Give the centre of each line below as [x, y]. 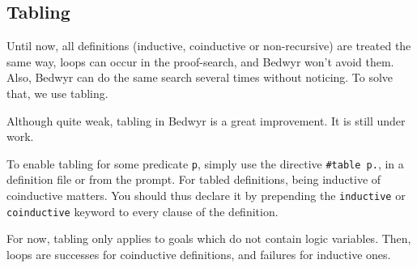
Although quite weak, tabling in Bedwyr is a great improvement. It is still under [206, 120]
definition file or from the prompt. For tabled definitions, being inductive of [194, 179]
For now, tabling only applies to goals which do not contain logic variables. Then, [209, 238]
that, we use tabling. [57, 93]
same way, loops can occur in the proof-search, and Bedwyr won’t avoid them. [200, 61]
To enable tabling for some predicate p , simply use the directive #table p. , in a [205, 163]
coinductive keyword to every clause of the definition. [143, 211]
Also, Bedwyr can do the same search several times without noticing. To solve [200, 77]
